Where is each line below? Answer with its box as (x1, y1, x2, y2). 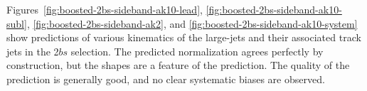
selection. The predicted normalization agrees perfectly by (70, 43, 324, 58)
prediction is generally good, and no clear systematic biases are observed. (6, 71, 325, 86)
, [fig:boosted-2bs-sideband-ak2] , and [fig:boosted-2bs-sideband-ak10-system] (26, 16, 358, 31)
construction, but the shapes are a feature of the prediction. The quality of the (6, 58, 350, 73)
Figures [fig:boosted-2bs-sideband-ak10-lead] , (6, 2, 203, 16)
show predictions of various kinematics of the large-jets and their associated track (6, 30, 361, 45)
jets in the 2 (6, 43, 59, 58)
